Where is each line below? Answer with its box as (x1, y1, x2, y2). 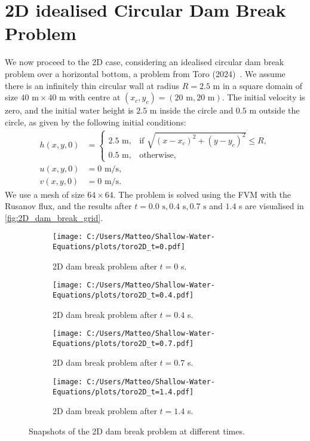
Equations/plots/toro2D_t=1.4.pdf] (53, 387, 194, 396)
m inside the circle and (149, 104, 234, 117)
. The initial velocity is (222, 91, 305, 103)
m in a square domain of (213, 79, 303, 91)
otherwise (139, 151, 174, 160)
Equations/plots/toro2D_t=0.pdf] (53, 242, 185, 251)
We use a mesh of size (5, 188, 85, 200)
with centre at (69, 91, 121, 103)
